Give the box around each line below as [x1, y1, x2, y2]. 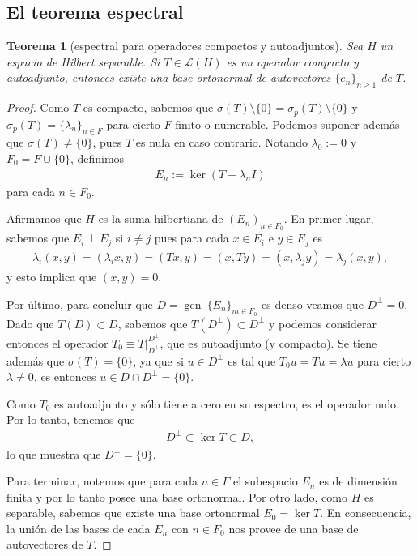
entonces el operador [6, 334, 109, 351]
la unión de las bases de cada [6, 520, 151, 537]
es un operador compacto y [226, 53, 359, 70]
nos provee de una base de [228, 520, 359, 537]
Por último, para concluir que [6, 295, 153, 312]
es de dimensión [319, 473, 398, 490]
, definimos [70, 150, 125, 167]
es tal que [228, 352, 276, 369]
